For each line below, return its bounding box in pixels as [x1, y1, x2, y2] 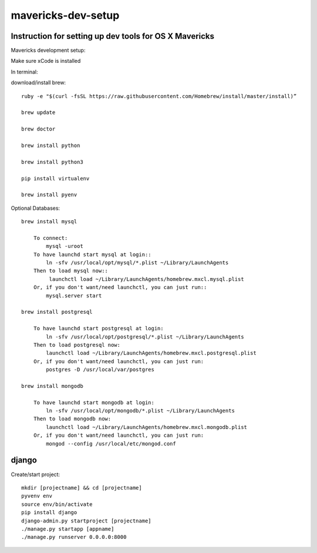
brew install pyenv [21, 192, 77, 198]
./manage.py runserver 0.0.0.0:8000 [21, 534, 127, 541]
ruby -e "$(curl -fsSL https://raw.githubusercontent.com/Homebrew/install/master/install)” [21, 93, 297, 99]
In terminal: [11, 68, 38, 75]
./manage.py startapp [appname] [21, 525, 114, 532]
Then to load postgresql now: [33, 341, 120, 348]
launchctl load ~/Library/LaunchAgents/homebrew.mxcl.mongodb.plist [46, 424, 248, 430]
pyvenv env [21, 492, 53, 500]
